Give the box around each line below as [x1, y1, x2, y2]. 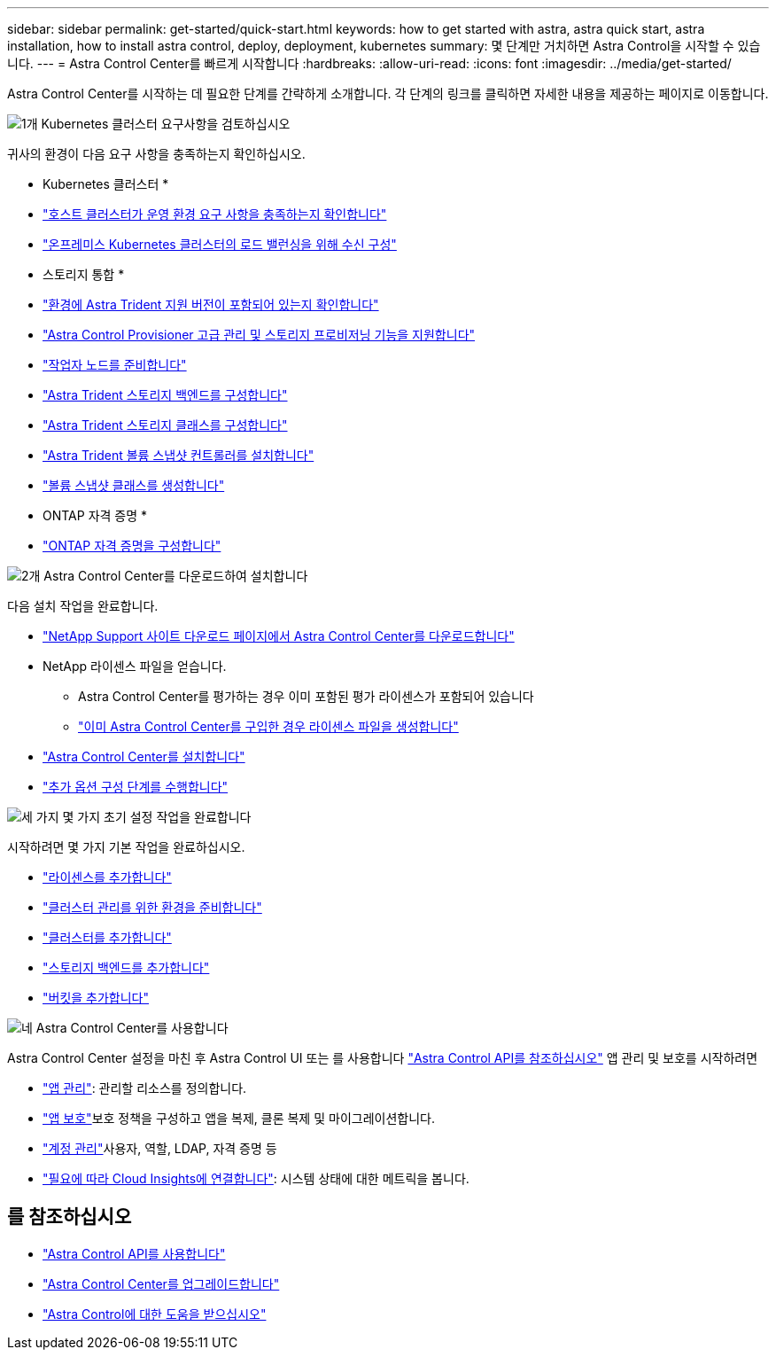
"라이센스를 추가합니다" [43, 870, 172, 885]
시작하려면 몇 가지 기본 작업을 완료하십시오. [7, 839, 245, 854]
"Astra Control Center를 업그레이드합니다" [43, 1275, 280, 1291]
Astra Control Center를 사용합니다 [35, 1020, 229, 1035]
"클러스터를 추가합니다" [43, 930, 172, 945]
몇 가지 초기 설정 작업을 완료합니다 [62, 809, 252, 824]
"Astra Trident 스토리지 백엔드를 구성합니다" [43, 387, 288, 402]
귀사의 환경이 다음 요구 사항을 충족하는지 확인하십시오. [7, 146, 306, 161]
